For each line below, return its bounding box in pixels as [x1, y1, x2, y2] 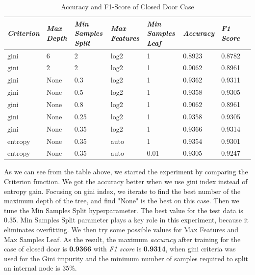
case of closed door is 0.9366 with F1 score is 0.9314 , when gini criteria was [4, 244, 236, 254]
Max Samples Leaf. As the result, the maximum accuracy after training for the [4, 234, 241, 244]
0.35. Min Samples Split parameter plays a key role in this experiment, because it [4, 215, 249, 225]
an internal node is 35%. [4, 263, 77, 273]
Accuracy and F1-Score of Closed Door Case [61, 1, 194, 11]
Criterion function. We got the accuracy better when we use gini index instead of [4, 176, 248, 187]
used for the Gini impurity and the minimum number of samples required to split [4, 253, 249, 263]
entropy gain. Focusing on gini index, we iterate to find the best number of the [4, 186, 241, 196]
